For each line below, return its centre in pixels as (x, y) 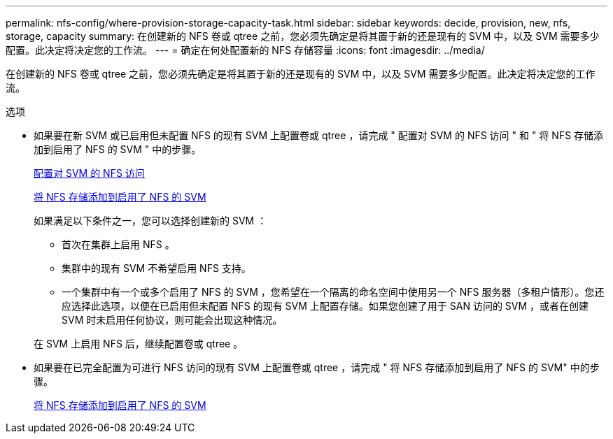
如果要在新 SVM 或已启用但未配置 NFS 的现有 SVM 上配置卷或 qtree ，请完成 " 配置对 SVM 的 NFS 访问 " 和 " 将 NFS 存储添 (319, 135)
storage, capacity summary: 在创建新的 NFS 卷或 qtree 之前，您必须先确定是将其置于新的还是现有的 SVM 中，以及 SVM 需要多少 (303, 36)
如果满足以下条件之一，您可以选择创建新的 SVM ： (150, 221)
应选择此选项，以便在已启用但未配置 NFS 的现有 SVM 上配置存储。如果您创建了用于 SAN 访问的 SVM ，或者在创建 (325, 306)
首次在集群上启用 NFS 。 (118, 244)
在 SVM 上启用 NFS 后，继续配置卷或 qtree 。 (139, 344)
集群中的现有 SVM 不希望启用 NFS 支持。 (156, 268)
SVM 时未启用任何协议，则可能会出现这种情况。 (172, 320)
